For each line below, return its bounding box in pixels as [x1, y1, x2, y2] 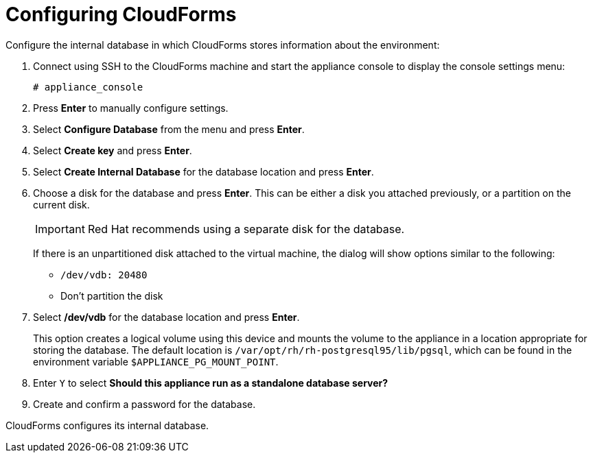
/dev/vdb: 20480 [60, 269, 148, 280]
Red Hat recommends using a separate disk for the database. [87, 221, 405, 236]
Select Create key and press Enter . [33, 144, 192, 156]
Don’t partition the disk [60, 289, 163, 302]
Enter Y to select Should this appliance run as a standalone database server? [33, 376, 388, 389]
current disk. [33, 198, 90, 210]
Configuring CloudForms [5, 3, 237, 26]
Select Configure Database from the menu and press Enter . [33, 123, 305, 135]
